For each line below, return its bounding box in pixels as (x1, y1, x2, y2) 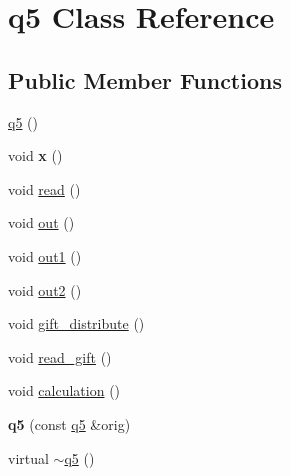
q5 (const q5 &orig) (8, 413, 131, 434)
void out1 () (8, 245, 82, 266)
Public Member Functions (8, 64, 282, 95)
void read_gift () (8, 346, 112, 367)
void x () (8, 145, 63, 166)
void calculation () (8, 380, 121, 401)
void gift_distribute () (8, 313, 145, 334)
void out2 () (8, 279, 82, 300)
